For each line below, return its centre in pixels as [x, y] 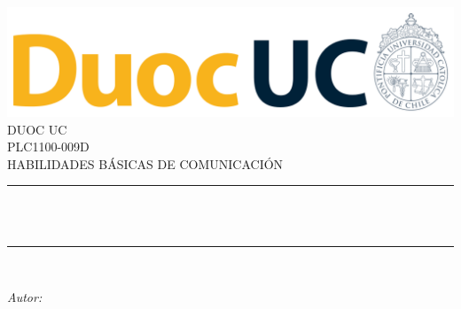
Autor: [25, 297]
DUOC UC [37, 129]
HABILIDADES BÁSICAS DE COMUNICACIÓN [145, 163]
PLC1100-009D [48, 147]
